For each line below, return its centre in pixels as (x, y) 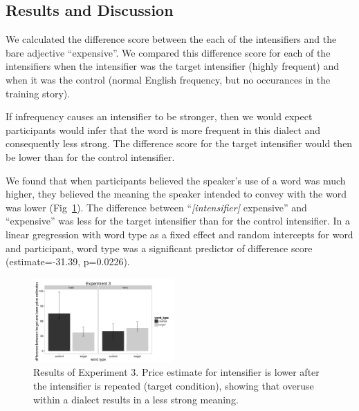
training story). (38, 93)
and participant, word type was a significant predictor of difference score (159, 248)
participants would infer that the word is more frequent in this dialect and (163, 130)
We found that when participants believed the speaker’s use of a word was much (176, 180)
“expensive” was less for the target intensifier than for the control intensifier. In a (178, 221)
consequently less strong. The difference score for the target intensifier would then (179, 143)
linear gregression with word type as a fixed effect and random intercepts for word (179, 234)
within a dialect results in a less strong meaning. (136, 399)
